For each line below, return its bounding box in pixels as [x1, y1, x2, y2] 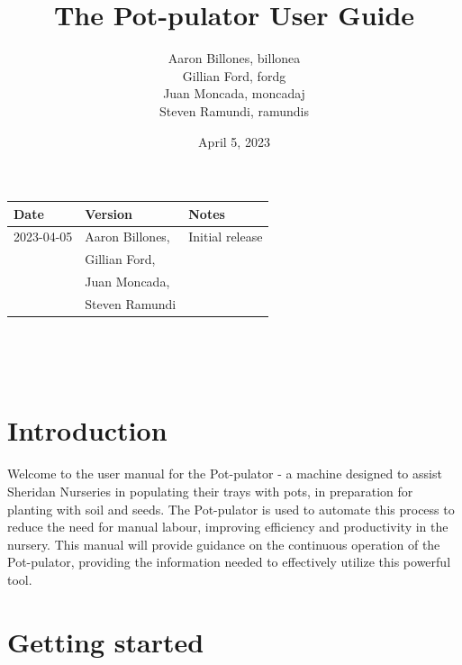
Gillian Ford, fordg [182, 66, 286, 85]
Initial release [188, 227, 263, 246]
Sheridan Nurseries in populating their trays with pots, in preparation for [7, 481, 413, 500]
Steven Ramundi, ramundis [159, 101, 309, 120]
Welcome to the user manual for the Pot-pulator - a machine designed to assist [7, 464, 442, 483]
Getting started [7, 623, 204, 660]
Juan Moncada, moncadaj [163, 84, 305, 103]
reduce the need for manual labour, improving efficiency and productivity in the [7, 517, 448, 536]
